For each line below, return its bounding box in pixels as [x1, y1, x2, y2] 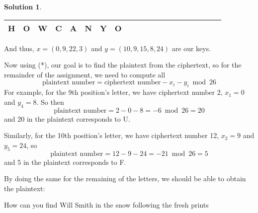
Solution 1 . [4, 1, 42, 11]
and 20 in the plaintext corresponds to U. [4, 113, 130, 124]
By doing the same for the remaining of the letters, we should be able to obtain [4, 173, 246, 184]
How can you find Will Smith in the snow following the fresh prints [4, 200, 209, 210]
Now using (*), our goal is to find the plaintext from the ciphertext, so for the [4, 60, 242, 70]
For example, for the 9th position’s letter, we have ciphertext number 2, [4, 87, 223, 97]
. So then [36, 96, 64, 107]
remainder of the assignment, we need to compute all [4, 69, 166, 79]
